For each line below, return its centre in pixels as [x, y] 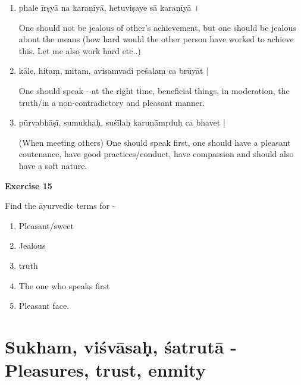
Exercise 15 [29, 185]
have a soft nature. [53, 165]
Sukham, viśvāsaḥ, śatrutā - [121, 346]
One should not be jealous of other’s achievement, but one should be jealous [157, 27]
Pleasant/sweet [46, 225]
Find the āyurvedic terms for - [60, 206]
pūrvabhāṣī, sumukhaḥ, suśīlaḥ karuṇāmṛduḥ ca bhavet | [122, 122]
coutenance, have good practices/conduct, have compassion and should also [156, 154]
